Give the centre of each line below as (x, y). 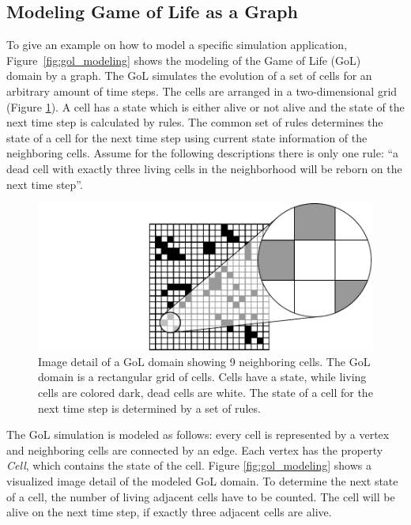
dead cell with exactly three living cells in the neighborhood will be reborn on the (204, 168)
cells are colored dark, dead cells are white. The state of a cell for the (205, 393)
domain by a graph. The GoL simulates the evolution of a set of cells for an (189, 76)
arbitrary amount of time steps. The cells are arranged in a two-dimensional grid (202, 91)
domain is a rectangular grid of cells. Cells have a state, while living (202, 377)
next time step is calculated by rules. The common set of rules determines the (195, 122)
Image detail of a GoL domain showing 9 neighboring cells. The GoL (204, 361)
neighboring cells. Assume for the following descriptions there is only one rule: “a (203, 153)
